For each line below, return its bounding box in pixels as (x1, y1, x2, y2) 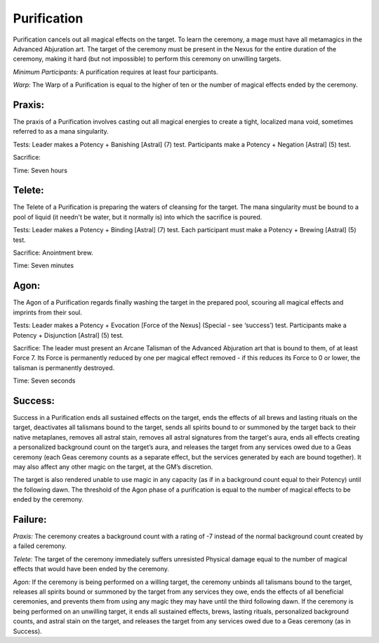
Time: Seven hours (13, 166, 68, 174)
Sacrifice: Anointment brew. (13, 248, 94, 257)
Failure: (13, 514, 47, 526)
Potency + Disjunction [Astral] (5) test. (13, 331, 124, 339)
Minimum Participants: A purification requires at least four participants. (13, 68, 219, 76)
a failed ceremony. (13, 542, 67, 550)
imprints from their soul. (13, 308, 82, 317)
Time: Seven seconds (13, 376, 76, 385)
